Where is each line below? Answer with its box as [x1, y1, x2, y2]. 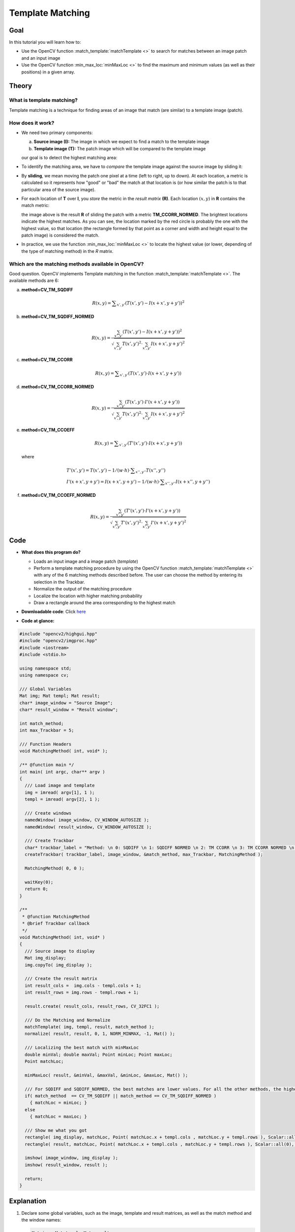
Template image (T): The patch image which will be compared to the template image [33, 145, 206, 151]
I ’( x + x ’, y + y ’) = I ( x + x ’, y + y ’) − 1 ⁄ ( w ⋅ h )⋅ [66, 479, 161, 484]
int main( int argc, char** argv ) [19, 769, 105, 775]
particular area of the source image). [21, 186, 96, 192]
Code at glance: [21, 617, 55, 623]
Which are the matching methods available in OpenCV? [9, 260, 144, 267]
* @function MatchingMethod [22, 914, 90, 919]
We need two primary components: [21, 130, 93, 136]
